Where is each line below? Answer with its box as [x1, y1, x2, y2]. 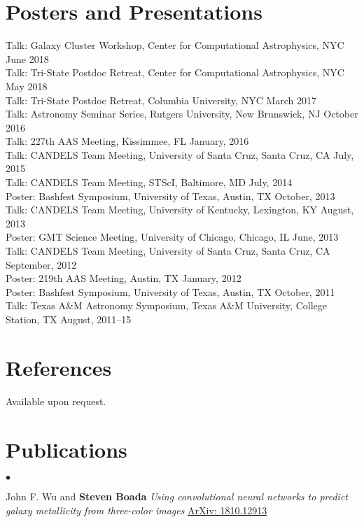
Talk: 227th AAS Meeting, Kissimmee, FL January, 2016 [6, 134, 249, 148]
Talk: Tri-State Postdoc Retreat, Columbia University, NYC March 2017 [6, 92, 317, 107]
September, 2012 [6, 257, 77, 271]
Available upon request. [6, 393, 106, 408]
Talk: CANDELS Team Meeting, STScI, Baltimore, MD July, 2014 [6, 175, 293, 190]
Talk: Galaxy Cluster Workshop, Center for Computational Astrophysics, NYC [6, 38, 344, 52]
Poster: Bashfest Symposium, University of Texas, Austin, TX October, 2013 [6, 188, 335, 203]
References [6, 353, 112, 381]
